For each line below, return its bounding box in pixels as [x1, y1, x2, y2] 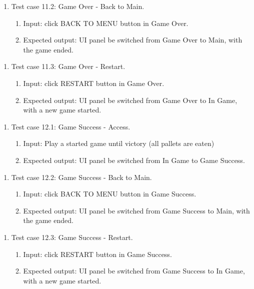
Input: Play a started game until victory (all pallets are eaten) [23, 138, 214, 148]
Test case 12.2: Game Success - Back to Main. [11, 171, 152, 182]
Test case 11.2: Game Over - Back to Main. [11, 1, 144, 11]
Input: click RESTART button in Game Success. [23, 248, 172, 259]
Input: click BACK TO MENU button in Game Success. [23, 188, 196, 199]
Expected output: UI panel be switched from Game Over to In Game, [23, 94, 237, 105]
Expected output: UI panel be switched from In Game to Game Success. [23, 154, 245, 165]
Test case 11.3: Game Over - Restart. [11, 61, 125, 71]
